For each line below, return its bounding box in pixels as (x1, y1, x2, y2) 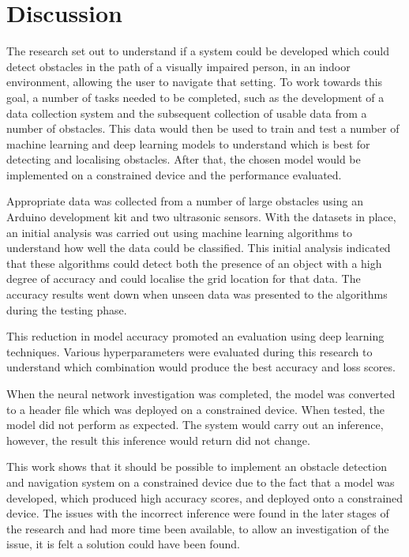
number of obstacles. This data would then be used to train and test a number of (6, 120, 400, 137)
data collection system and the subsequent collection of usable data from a (6, 104, 367, 121)
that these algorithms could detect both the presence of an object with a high (6, 254, 382, 271)
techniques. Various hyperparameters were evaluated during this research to (6, 343, 373, 359)
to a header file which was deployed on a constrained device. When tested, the (6, 401, 385, 417)
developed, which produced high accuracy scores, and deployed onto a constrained (6, 489, 403, 506)
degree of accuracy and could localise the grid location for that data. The (6, 270, 361, 287)
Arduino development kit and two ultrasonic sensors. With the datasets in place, (6, 209, 396, 225)
